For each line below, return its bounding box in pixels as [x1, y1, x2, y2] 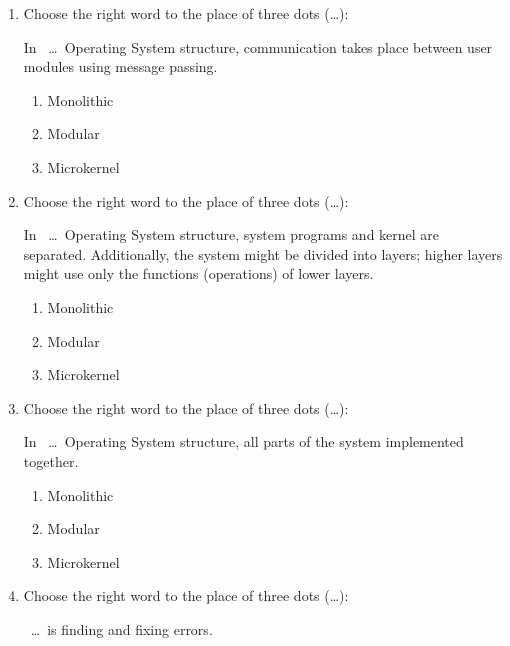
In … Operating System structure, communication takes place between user [23, 36, 493, 57]
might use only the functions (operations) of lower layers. [23, 263, 374, 284]
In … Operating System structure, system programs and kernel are [23, 224, 440, 245]
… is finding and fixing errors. [30, 618, 213, 639]
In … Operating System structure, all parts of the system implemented [23, 431, 464, 452]
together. [23, 450, 79, 471]
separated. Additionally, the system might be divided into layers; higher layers [23, 243, 503, 264]
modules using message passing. [23, 56, 218, 77]
